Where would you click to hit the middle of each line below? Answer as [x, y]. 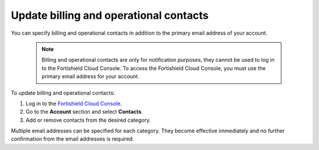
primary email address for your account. [90, 76]
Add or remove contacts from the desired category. [88, 120]
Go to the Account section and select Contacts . [84, 112]
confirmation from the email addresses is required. [72, 139]
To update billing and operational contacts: [63, 93]
